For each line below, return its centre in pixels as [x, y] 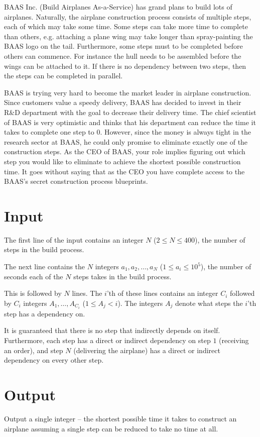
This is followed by [33, 293]
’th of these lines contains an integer [162, 293]
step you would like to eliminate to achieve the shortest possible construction [122, 161]
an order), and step [34, 350]
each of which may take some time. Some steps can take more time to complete [126, 26]
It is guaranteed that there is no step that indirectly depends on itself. [112, 330]
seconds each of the [34, 276]
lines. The [87, 293]
